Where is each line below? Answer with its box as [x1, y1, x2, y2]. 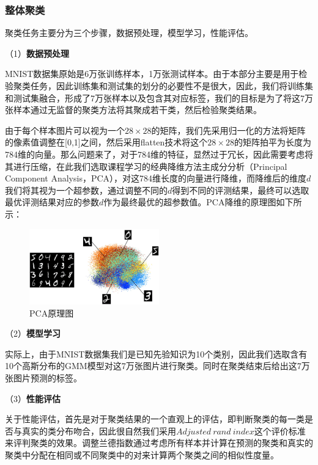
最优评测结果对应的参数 [5, 196, 99, 208]
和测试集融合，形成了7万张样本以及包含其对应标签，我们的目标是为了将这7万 [5, 91, 313, 104]
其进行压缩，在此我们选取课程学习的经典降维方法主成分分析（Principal [5, 159, 287, 172]
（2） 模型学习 [5, 327, 61, 340]
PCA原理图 [29, 306, 74, 319]
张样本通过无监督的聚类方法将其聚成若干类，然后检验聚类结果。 [5, 103, 262, 116]
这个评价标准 [254, 424, 306, 437]
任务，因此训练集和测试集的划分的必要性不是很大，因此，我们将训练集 [30, 79, 313, 92]
